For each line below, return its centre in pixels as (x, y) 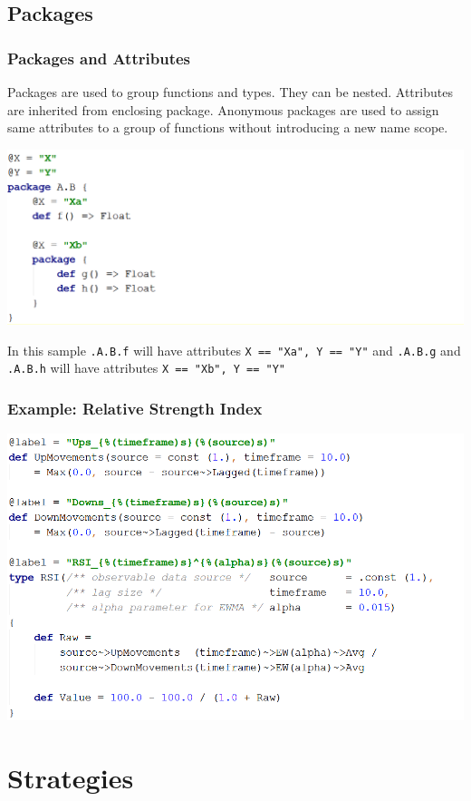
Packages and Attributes (99, 58)
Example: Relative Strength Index (135, 409)
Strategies (71, 778)
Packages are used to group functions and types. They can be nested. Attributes (230, 92)
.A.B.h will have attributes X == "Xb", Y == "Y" (147, 368)
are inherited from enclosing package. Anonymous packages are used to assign (223, 109)
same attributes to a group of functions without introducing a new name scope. (228, 127)
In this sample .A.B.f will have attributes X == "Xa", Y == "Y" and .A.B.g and (234, 350)
